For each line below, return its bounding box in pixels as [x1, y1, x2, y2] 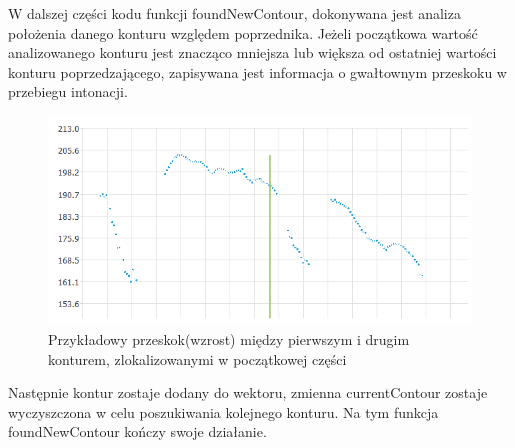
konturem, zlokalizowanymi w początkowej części [48, 348, 347, 369]
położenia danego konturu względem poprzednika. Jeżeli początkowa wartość [8, 22, 478, 43]
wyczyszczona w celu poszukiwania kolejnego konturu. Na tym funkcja [8, 401, 439, 422]
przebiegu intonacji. [8, 81, 128, 102]
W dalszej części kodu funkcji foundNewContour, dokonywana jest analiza [8, 3, 461, 23]
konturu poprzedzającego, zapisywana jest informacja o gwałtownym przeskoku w [8, 61, 507, 82]
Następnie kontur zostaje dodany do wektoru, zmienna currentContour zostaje [8, 382, 488, 403]
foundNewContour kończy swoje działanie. [8, 421, 267, 442]
